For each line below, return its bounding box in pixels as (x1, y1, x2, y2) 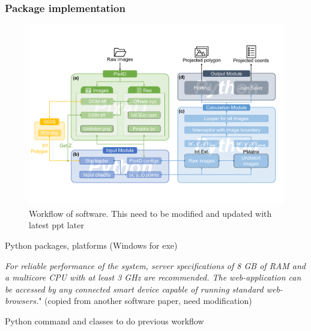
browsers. (5, 294, 39, 307)
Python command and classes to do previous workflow (5, 315, 204, 327)
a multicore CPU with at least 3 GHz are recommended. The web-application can (5, 271, 301, 284)
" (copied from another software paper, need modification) (38, 294, 252, 307)
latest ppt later (29, 219, 84, 231)
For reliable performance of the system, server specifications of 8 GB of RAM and (5, 259, 306, 272)
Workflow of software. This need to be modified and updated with (29, 207, 272, 219)
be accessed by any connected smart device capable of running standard (5, 282, 264, 295)
